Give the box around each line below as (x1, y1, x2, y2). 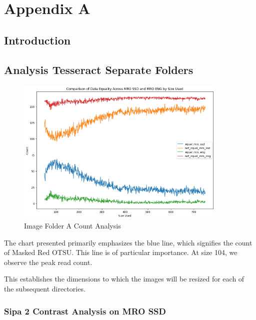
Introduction (4, 32, 71, 47)
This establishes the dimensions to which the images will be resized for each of (4, 273, 244, 284)
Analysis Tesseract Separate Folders (4, 61, 193, 77)
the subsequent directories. (4, 283, 85, 294)
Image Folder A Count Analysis (24, 220, 121, 231)
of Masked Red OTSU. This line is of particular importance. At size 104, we (4, 247, 237, 257)
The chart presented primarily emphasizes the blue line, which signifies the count (4, 237, 252, 247)
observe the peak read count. (4, 256, 92, 267)
